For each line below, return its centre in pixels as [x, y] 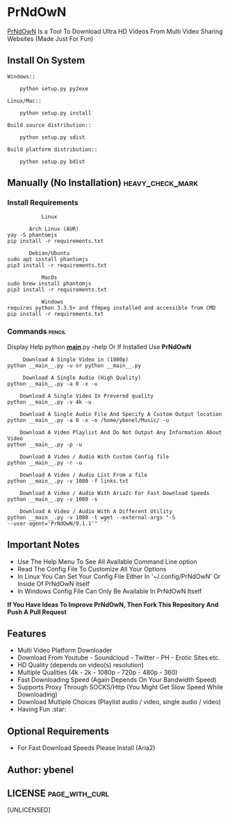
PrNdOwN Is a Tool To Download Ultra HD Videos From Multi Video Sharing [115, 31]
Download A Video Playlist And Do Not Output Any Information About [121, 432]
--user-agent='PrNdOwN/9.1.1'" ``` [59, 524]
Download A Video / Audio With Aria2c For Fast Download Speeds [115, 493]
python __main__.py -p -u [44, 444]
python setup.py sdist [52, 137]
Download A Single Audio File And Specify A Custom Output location [121, 414]
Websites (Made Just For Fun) [50, 38]
